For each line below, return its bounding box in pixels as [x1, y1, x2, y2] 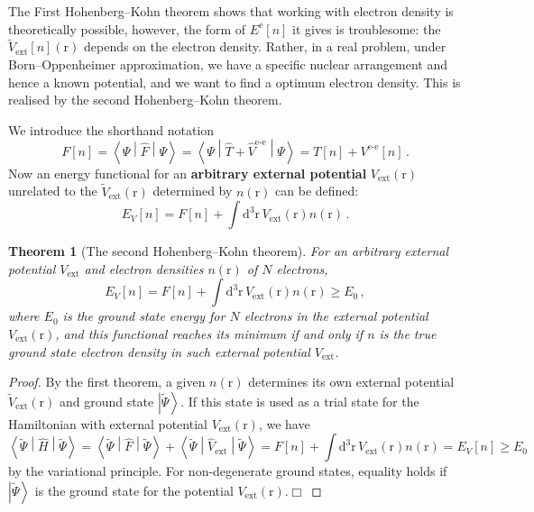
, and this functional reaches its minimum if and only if [55, 324, 364, 343]
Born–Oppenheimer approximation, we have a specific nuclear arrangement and [8, 55, 448, 73]
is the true [379, 324, 437, 343]
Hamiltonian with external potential [8, 414, 207, 433]
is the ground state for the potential [34, 480, 234, 499]
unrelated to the [8, 181, 97, 200]
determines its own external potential [248, 372, 455, 391]
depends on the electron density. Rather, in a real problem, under [83, 37, 447, 56]
